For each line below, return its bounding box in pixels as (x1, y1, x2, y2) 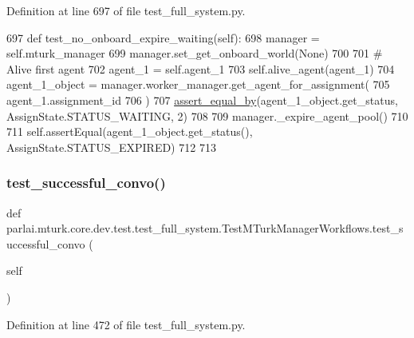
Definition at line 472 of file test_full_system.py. (6, 316, 246, 332)
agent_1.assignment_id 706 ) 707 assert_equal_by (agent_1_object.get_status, (6, 91, 398, 108)
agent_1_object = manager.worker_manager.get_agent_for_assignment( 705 (6, 76, 390, 93)
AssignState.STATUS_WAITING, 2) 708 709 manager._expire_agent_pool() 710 (6, 107, 408, 124)
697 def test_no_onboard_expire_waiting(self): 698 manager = (6, 29, 320, 46)
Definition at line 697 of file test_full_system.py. (6, 2, 246, 18)
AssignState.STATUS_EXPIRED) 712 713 (6, 138, 216, 155)
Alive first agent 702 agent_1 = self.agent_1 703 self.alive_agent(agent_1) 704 (6, 60, 395, 77)
